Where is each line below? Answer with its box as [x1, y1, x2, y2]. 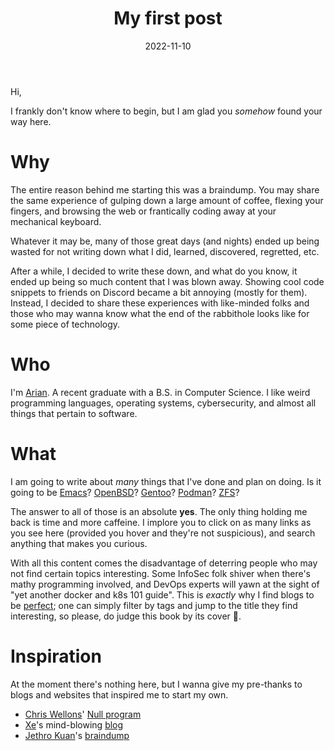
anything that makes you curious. [10, 537, 148, 549]
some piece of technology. [10, 318, 121, 330]
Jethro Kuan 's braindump [24, 729, 130, 741]
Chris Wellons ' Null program [24, 708, 142, 720]
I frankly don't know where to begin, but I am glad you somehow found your [10, 105, 323, 117]
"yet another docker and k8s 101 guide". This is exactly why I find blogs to [10, 588, 315, 601]
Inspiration [10, 645, 102, 667]
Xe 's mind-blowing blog [24, 718, 124, 731]
